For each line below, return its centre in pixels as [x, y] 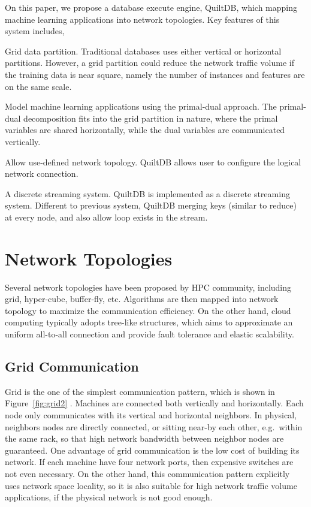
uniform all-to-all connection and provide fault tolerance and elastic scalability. [150, 334]
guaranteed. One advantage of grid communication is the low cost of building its [152, 450]
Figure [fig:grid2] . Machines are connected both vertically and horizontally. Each [154, 403]
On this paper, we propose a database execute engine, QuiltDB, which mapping [151, 7]
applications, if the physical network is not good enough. [109, 497]
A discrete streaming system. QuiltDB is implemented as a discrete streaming [147, 193]
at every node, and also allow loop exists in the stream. [106, 217]
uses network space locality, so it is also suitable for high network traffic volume [151, 485]
